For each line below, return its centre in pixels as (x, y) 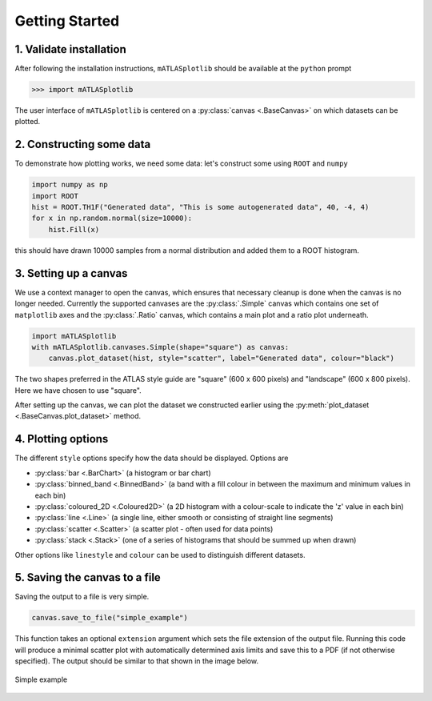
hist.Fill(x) (74, 229)
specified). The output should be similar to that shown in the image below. (137, 661)
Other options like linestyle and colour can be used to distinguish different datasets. (160, 555)
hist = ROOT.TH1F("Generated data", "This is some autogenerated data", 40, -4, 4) (200, 207)
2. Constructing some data (83, 144)
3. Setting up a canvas (71, 273)
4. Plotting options (62, 439)
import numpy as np (70, 185)
